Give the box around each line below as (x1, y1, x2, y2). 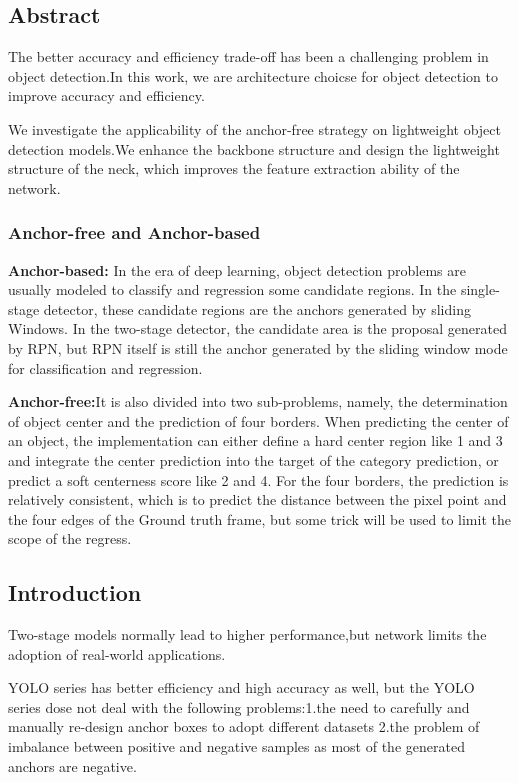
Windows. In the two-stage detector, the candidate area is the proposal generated (8, 318, 507, 339)
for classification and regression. (8, 357, 203, 378)
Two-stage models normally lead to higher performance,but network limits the (8, 624, 487, 645)
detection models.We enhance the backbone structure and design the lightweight (8, 138, 500, 159)
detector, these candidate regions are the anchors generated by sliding (43, 298, 471, 319)
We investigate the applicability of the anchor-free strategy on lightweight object (8, 118, 501, 139)
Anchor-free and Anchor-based (8, 220, 261, 245)
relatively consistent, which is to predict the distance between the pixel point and (8, 489, 507, 510)
